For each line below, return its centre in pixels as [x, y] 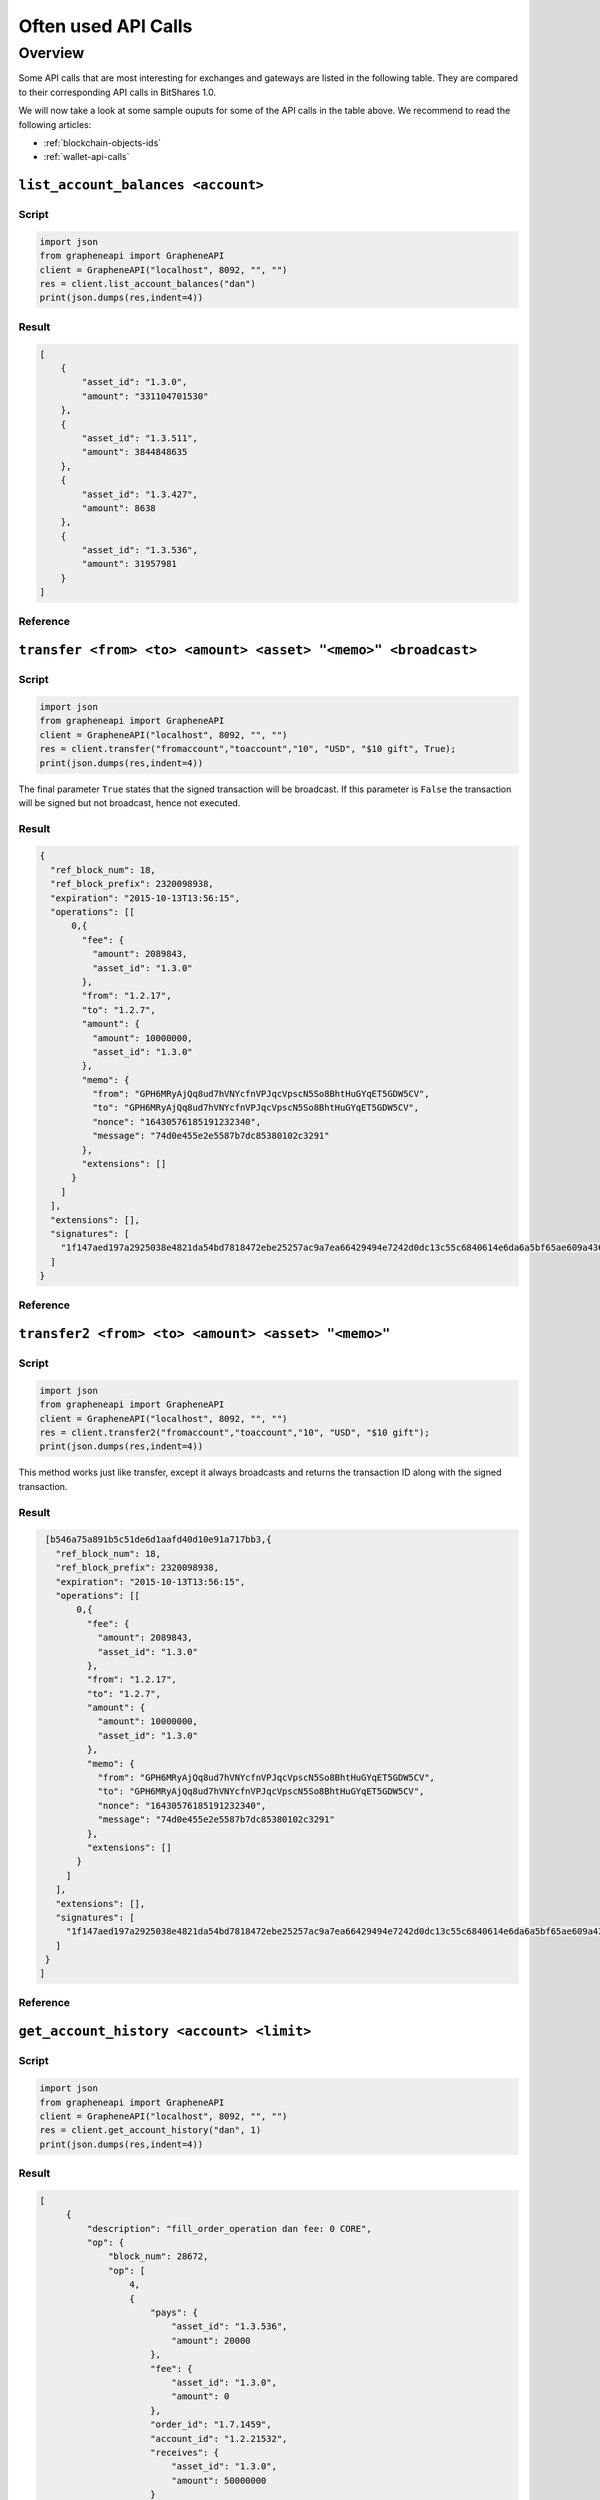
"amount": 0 [200, 2396]
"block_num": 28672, [158, 2256]
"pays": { [174, 2313]
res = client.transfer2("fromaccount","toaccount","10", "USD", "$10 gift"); [234, 1433]
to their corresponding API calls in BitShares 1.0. [117, 92]
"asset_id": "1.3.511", [140, 438]
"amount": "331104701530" [145, 396]
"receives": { [185, 2452]
